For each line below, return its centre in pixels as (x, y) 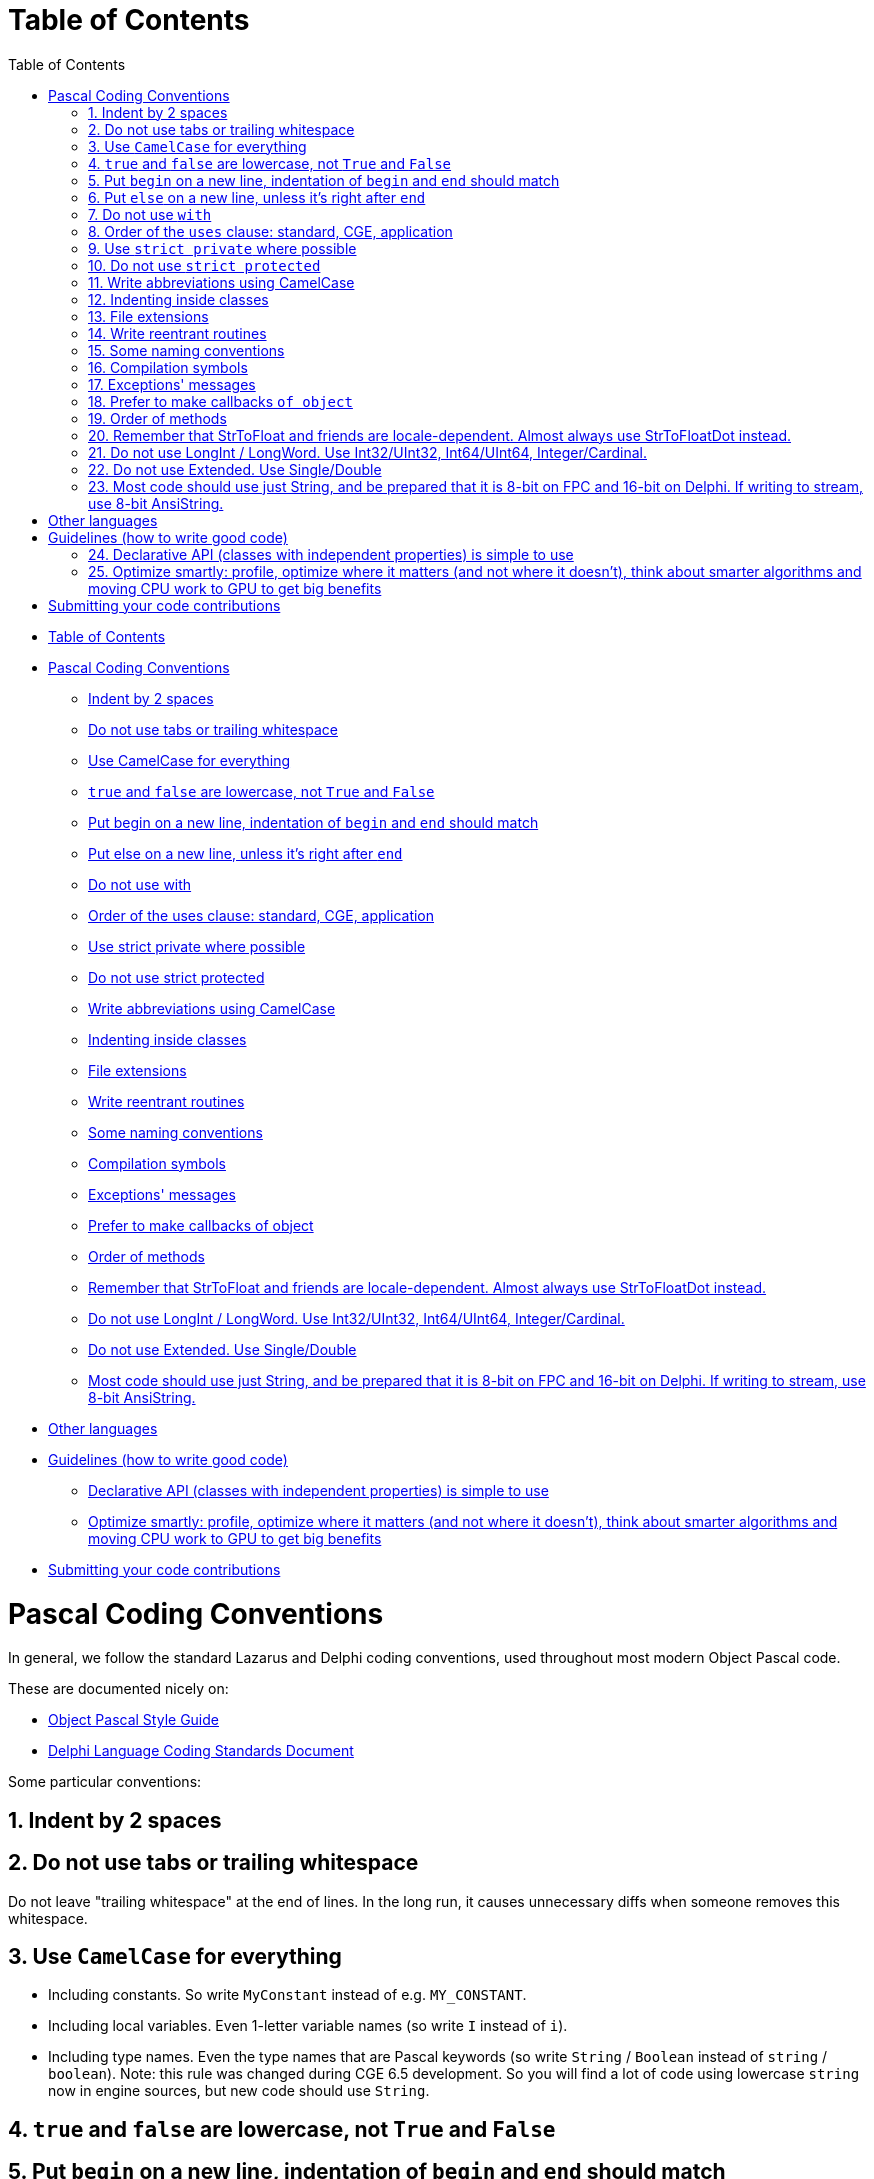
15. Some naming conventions (186, 350)
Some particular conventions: (105, 1782)
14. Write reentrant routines (177, 333)
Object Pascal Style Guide (133, 1720)
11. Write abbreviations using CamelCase (221, 282)
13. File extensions (148, 316)
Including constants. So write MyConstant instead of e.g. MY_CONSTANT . (287, 1995)
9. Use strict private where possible (222, 248)
